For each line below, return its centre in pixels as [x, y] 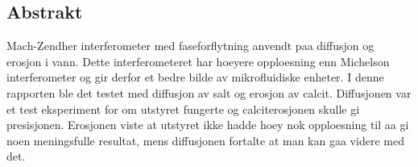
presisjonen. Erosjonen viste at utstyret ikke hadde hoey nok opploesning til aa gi [208, 125]
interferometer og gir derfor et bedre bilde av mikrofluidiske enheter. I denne [195, 77]
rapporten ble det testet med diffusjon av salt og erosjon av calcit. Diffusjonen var [209, 92]
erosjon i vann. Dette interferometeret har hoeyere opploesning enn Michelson [198, 61]
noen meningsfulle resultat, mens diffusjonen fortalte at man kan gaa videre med [205, 140]
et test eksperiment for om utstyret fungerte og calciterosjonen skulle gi [183, 109]
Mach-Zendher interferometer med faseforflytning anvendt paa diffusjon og [190, 46]
